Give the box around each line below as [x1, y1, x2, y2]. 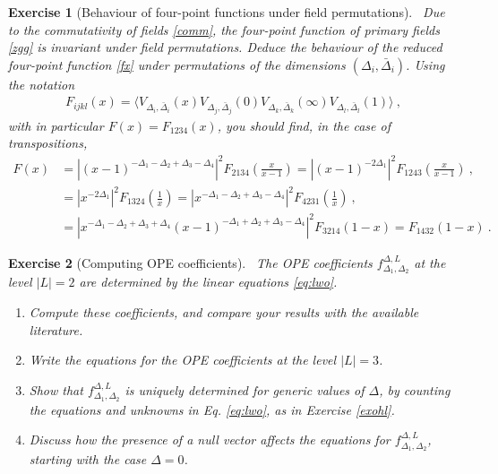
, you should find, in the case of [217, 116, 391, 134]
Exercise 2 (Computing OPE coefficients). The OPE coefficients [8, 253, 373, 271]
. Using [406, 55, 445, 73]
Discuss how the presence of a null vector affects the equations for [29, 430, 391, 449]
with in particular [8, 116, 104, 134]
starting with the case [29, 450, 147, 469]
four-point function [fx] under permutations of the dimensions [8, 55, 346, 73]
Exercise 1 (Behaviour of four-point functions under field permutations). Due [8, 3, 445, 21]
